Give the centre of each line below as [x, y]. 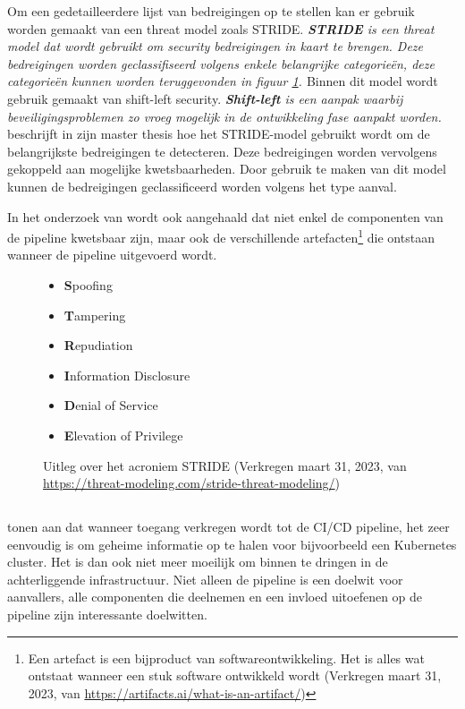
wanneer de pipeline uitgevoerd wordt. [112, 255]
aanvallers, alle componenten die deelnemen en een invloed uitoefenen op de [215, 597]
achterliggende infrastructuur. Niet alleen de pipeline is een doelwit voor [205, 579]
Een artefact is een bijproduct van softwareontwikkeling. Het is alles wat [226, 658]
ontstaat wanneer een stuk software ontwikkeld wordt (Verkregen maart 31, [235, 675]
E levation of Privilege [123, 435]
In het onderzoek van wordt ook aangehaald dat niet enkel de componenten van [225, 216]
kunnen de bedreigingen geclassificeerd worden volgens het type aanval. [202, 186]
